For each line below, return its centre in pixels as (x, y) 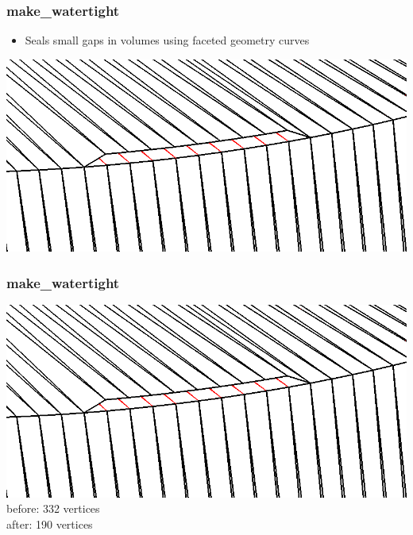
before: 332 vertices (53, 508)
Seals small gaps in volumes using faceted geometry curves (167, 40)
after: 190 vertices (50, 523)
